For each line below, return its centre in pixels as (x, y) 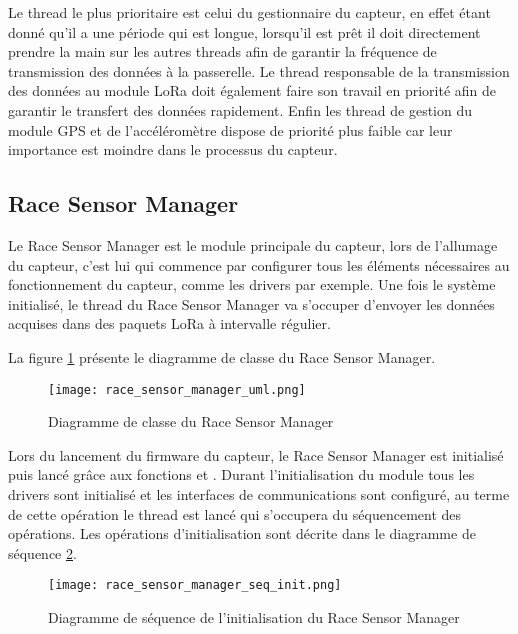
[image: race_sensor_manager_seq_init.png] (195, 585)
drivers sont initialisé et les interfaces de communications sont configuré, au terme (259, 493)
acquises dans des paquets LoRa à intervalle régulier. (169, 323)
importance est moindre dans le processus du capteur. (173, 149)
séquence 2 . (42, 552)
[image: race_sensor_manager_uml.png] (177, 389)
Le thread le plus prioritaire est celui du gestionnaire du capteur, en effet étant (249, 12)
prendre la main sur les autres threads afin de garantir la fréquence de (222, 51)
